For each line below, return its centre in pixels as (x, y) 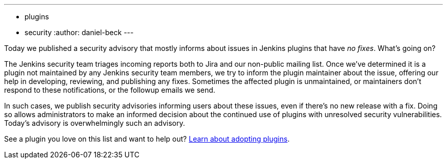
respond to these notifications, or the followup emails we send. (110, 90)
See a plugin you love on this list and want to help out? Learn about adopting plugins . (147, 139)
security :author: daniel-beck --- (79, 32)
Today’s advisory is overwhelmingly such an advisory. (95, 123)
